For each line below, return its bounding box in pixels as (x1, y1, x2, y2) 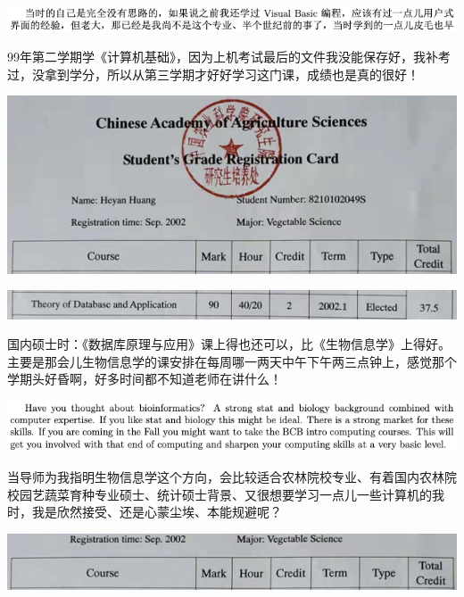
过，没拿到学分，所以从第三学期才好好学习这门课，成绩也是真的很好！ (7, 64, 419, 83)
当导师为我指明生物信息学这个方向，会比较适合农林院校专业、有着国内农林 (7, 467, 444, 485)
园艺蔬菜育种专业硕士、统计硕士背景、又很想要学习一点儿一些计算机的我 (19, 485, 444, 503)
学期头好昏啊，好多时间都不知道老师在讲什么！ (7, 369, 282, 388)
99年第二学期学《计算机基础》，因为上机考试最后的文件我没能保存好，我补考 (7, 47, 451, 66)
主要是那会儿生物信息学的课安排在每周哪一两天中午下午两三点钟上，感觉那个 (7, 352, 457, 370)
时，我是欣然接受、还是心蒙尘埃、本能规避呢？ (7, 502, 282, 521)
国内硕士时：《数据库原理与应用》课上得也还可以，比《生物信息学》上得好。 (7, 335, 451, 353)
